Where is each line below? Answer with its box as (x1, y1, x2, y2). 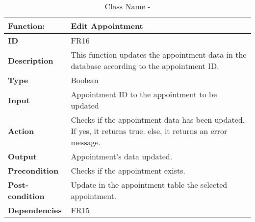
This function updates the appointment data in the (71, 49, 247, 60)
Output (8, 151, 37, 162)
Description (8, 54, 53, 66)
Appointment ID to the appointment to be (71, 89, 217, 100)
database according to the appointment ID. (71, 60, 219, 71)
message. (71, 136, 101, 148)
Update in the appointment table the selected (71, 179, 228, 190)
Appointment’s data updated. (71, 151, 173, 162)
